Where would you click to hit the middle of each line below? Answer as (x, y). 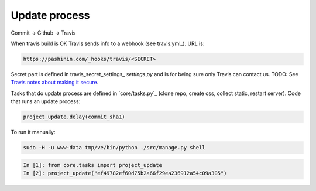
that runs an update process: (46, 101)
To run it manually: (33, 132)
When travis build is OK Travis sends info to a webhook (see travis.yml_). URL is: (108, 43)
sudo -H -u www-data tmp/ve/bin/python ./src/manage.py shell (114, 148)
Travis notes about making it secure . (55, 83)
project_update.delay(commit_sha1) (74, 117)
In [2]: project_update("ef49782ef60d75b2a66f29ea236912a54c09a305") (125, 173)
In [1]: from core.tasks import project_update (92, 165)
